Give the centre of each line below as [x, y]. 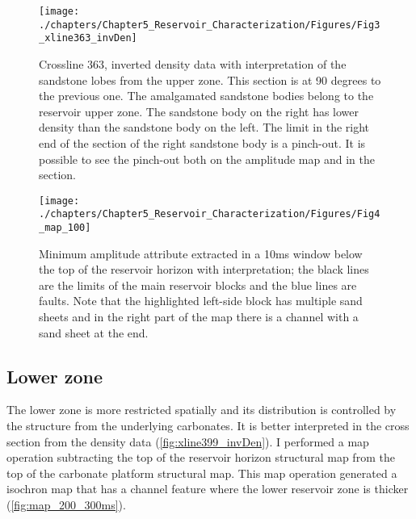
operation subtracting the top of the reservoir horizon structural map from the [201, 457]
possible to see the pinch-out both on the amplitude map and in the [207, 159]
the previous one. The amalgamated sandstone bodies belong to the [206, 96]
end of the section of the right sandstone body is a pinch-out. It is [202, 142]
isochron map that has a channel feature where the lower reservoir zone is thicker [208, 489]
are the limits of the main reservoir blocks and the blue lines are [198, 285]
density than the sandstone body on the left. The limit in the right [204, 127]
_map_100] [65, 228]
